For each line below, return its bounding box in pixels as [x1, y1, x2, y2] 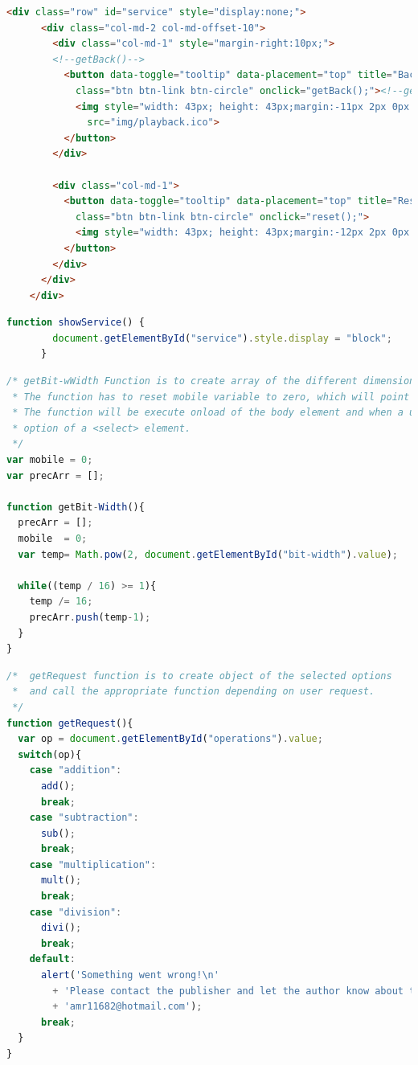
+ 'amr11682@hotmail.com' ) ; [52, 1001, 203, 1013]
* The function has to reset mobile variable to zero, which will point [12, 391, 410, 403]
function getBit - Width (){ [6, 501, 145, 513]
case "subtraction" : [29, 812, 139, 824]
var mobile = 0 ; [6, 454, 93, 466]
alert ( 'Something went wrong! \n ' [40, 969, 219, 981]
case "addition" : [29, 764, 122, 776]
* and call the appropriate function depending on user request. [12, 686, 375, 698]
